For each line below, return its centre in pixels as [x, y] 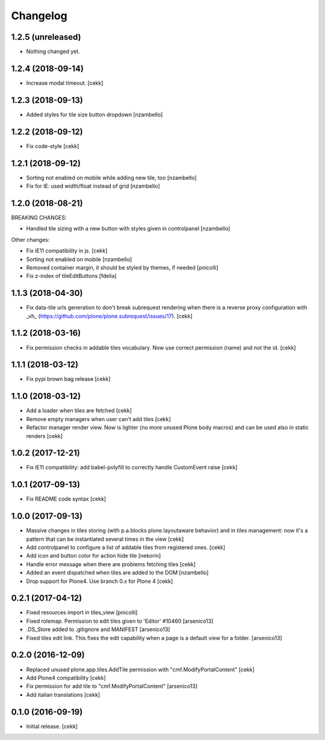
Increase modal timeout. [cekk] [65, 83]
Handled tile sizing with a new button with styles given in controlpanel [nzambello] [128, 229]
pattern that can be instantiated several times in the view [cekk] [105, 539]
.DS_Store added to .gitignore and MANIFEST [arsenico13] [98, 629]
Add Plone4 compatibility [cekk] [66, 677]
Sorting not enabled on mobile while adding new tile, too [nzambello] [111, 177]
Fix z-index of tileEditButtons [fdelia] [71, 276]
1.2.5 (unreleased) [46, 37]
